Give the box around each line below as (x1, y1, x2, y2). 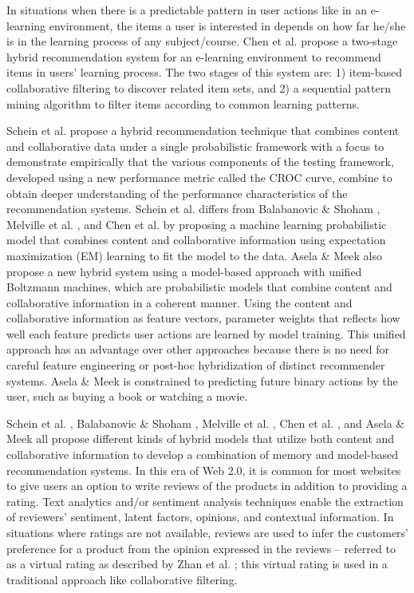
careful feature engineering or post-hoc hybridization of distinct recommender (6, 357, 385, 374)
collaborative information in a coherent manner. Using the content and (6, 294, 353, 310)
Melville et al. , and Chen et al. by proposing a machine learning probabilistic (6, 215, 387, 232)
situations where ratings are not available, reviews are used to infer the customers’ (6, 524, 408, 540)
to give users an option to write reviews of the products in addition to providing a (6, 477, 408, 494)
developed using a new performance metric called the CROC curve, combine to (6, 168, 392, 185)
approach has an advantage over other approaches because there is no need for (6, 341, 390, 358)
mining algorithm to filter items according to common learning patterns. (6, 95, 360, 112)
